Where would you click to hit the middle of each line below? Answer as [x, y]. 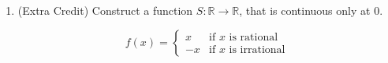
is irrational [257, 50]
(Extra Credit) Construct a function [105, 10]
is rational [254, 38]
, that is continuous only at [305, 10]
